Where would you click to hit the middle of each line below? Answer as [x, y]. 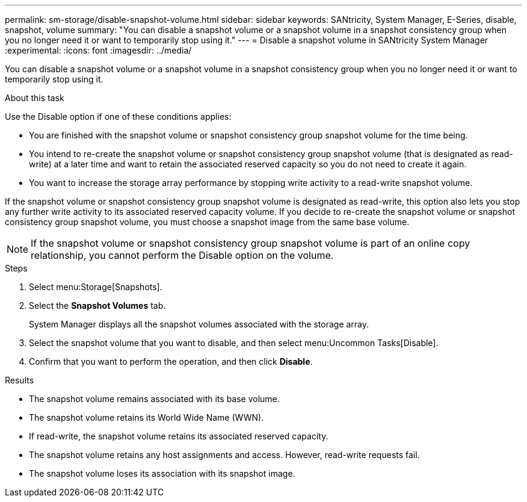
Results [20, 380]
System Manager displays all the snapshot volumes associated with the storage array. [199, 324]
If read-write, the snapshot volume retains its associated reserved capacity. [179, 436]
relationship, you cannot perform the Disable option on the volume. [182, 255]
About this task [35, 98]
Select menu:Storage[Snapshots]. [96, 287]
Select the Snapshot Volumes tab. [97, 305]
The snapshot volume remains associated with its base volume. [154, 399]
